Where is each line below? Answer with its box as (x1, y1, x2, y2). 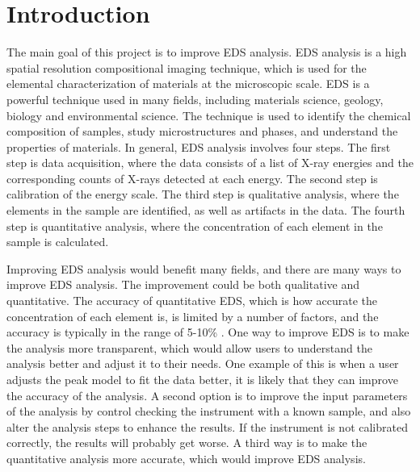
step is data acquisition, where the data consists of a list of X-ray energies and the (6, 154, 414, 171)
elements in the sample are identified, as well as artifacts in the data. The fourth (6, 202, 405, 219)
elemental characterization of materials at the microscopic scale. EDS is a (6, 75, 370, 92)
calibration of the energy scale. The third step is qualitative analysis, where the (6, 186, 399, 203)
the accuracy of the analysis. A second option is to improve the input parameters (6, 386, 408, 403)
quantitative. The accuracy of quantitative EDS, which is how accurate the (6, 292, 378, 309)
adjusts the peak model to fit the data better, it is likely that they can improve (6, 371, 398, 387)
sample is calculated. (6, 233, 109, 250)
